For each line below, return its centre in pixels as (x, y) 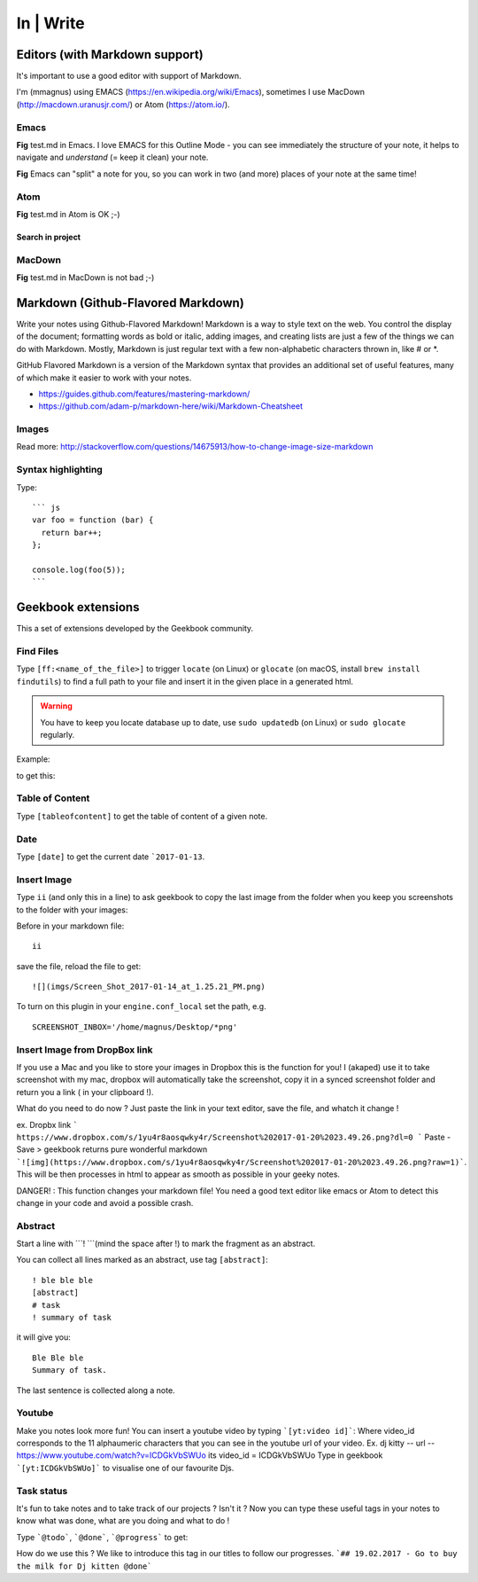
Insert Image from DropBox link (85, 1049)
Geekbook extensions (78, 607)
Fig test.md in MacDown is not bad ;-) (85, 278)
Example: (33, 759)
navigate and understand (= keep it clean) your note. (112, 157)
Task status (42, 1491)
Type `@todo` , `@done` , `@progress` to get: (102, 1537)
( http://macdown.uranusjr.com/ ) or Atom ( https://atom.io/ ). (123, 104)
